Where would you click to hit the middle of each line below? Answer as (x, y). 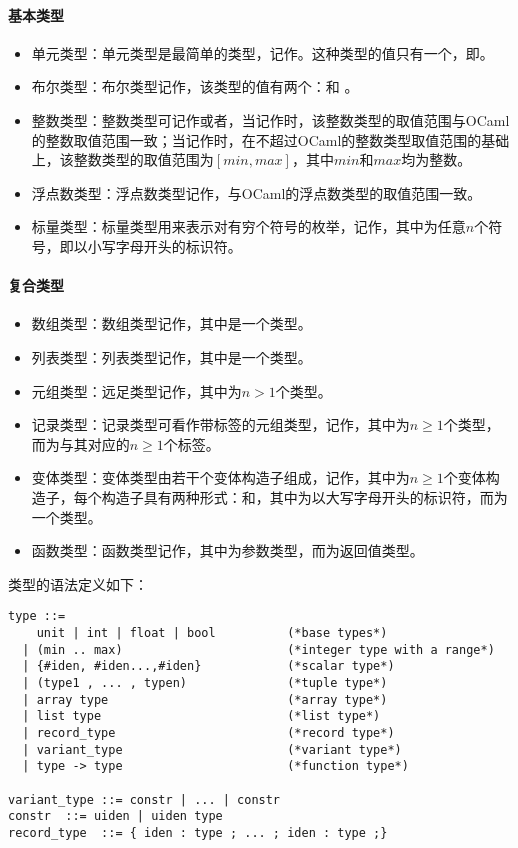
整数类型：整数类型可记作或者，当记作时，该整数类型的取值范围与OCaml (270, 119)
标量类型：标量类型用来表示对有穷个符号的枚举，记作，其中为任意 (248, 226)
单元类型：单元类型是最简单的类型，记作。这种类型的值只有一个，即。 (262, 52)
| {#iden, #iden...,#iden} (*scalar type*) (208, 666)
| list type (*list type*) (201, 716)
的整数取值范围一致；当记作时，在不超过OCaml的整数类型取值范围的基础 (270, 139)
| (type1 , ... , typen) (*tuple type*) (205, 682)
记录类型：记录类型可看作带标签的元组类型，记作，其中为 (220, 424)
